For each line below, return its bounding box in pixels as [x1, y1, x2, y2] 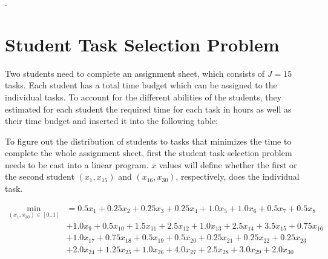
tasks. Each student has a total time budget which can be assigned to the [5, 79, 277, 91]
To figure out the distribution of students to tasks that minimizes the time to [5, 134, 292, 147]
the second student [5, 170, 74, 183]
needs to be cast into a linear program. [5, 158, 149, 171]
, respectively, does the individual [175, 170, 300, 183]
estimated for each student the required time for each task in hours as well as [5, 102, 292, 115]
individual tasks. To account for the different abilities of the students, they [5, 90, 282, 103]
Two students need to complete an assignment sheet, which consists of [5, 67, 265, 79]
